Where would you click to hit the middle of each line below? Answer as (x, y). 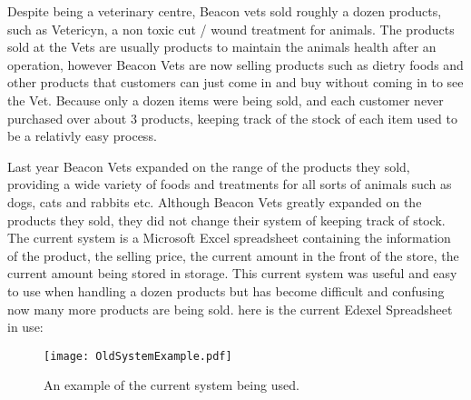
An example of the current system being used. (172, 385)
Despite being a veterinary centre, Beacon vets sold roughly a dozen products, (225, 11)
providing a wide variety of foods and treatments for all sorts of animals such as (230, 184)
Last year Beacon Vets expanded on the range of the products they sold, (209, 166)
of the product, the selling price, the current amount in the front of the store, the (233, 255)
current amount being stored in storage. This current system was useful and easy (232, 273)
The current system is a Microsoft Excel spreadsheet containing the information (229, 238)
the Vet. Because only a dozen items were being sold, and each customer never (226, 100)
